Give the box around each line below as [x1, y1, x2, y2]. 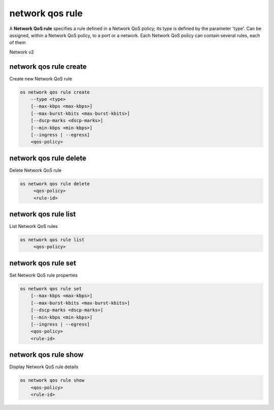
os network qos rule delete [20, 181, 90, 187]
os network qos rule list [20, 237, 85, 243]
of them [9, 40, 26, 46]
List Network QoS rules [9, 223, 58, 229]
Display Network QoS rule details [9, 364, 79, 370]
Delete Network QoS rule [9, 167, 62, 173]
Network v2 [9, 49, 34, 55]
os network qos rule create [20, 89, 90, 95]
